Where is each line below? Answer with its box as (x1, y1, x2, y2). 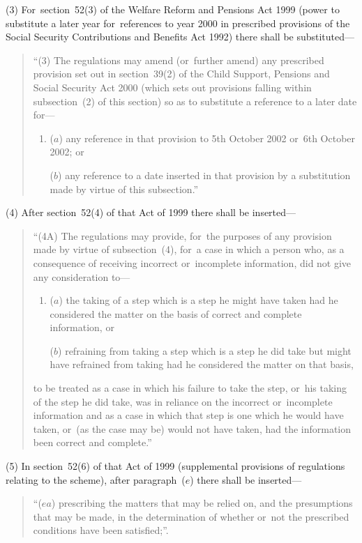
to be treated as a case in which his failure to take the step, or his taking (33, 381, 347, 395)
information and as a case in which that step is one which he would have (33, 408, 344, 422)
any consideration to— (33, 269, 130, 284)
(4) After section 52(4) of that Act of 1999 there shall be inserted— (6, 205, 296, 220)
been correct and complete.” (33, 435, 152, 450)
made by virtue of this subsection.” (50, 181, 199, 196)
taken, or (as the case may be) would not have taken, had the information (33, 421, 352, 436)
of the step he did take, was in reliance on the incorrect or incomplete (33, 394, 333, 408)
